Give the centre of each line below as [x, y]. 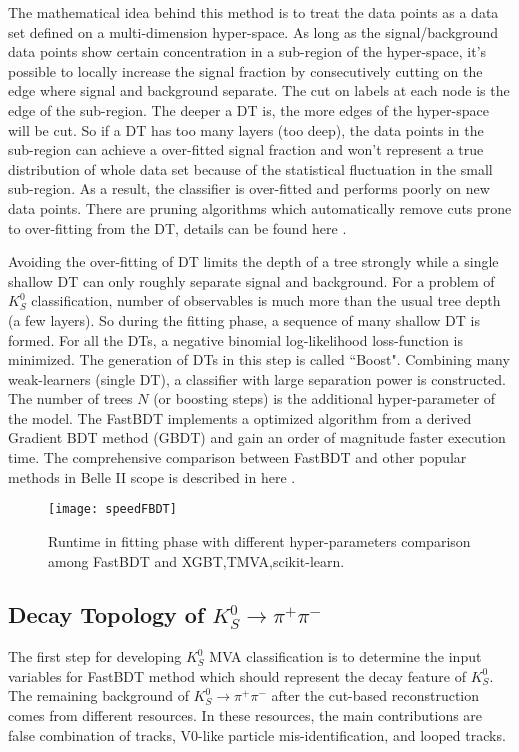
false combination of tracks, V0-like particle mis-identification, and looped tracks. [257, 734]
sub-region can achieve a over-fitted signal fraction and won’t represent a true [246, 149]
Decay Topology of [106, 614]
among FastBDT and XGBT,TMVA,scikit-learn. [196, 560]
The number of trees [70, 398]
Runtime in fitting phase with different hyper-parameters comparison [259, 540]
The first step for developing [95, 656]
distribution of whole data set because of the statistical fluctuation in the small [250, 168]
